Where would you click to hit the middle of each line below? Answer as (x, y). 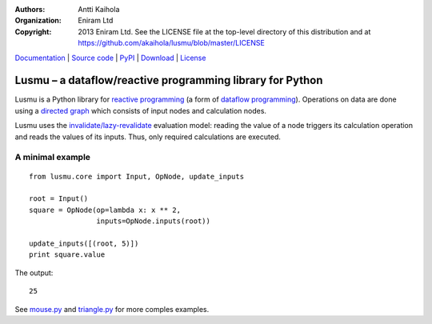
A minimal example (53, 158)
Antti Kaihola (99, 9)
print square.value (67, 255)
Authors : (30, 9)
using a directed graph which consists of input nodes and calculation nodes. (141, 110)
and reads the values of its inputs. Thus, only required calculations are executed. (148, 137)
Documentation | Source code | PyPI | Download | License (110, 58)
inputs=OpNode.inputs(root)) (154, 221)
